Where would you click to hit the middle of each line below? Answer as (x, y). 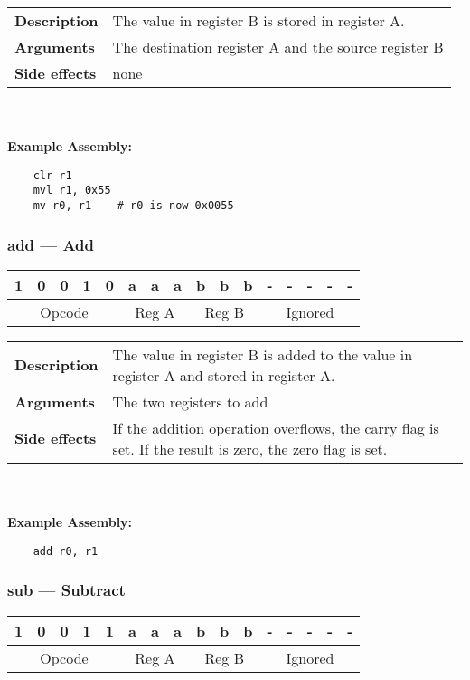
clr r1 (52, 175)
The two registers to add (190, 401)
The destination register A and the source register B (278, 47)
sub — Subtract (66, 590)
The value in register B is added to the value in (263, 354)
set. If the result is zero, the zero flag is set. (250, 448)
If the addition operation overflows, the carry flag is (276, 427)
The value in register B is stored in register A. (258, 20)
